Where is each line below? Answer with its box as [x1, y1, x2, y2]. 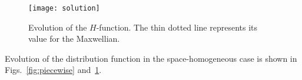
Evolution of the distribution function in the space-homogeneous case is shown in [5, 52, 297, 64]
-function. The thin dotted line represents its [96, 21, 258, 33]
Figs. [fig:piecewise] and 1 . [5, 64, 102, 76]
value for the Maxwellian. [28, 32, 120, 45]
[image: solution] [28, 4, 100, 12]
